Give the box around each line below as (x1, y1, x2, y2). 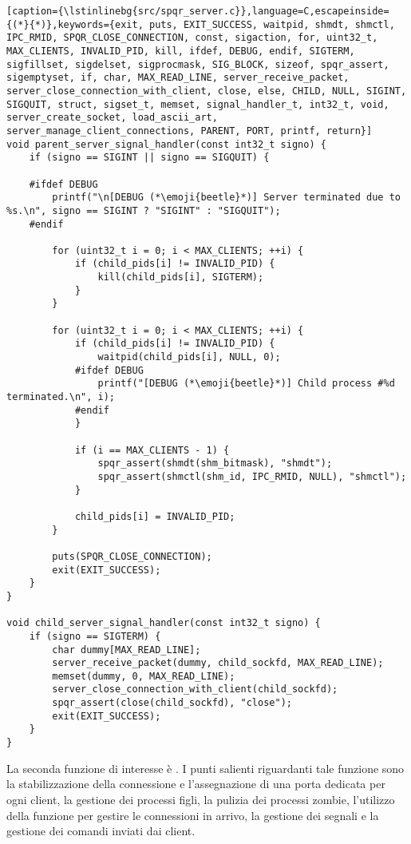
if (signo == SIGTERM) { (29, 630, 161, 642)
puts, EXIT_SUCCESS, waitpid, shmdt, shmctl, (148, 18, 395, 30)
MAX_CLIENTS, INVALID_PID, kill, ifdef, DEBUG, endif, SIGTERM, (6, 45, 355, 57)
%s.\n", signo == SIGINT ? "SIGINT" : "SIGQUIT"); (6, 204, 281, 216)
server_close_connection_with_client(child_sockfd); (52, 684, 338, 695)
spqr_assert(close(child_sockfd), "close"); (52, 697, 292, 709)
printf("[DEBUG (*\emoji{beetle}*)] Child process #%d (97, 378, 395, 390)
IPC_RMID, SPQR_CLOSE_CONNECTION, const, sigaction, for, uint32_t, (6, 32, 378, 44)
